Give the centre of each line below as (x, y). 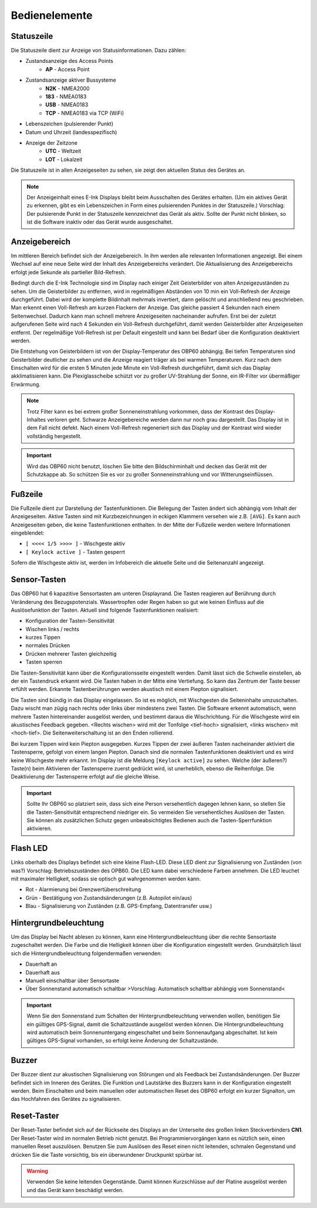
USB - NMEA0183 (67, 105)
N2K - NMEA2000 (68, 88)
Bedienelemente (52, 15)
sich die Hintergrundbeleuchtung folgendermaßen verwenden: (86, 953)
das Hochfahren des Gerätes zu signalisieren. (66, 1099)
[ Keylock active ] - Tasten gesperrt (75, 552)
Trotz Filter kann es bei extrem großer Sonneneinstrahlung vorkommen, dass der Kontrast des (140, 411)
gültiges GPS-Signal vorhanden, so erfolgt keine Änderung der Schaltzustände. (123, 1040)
